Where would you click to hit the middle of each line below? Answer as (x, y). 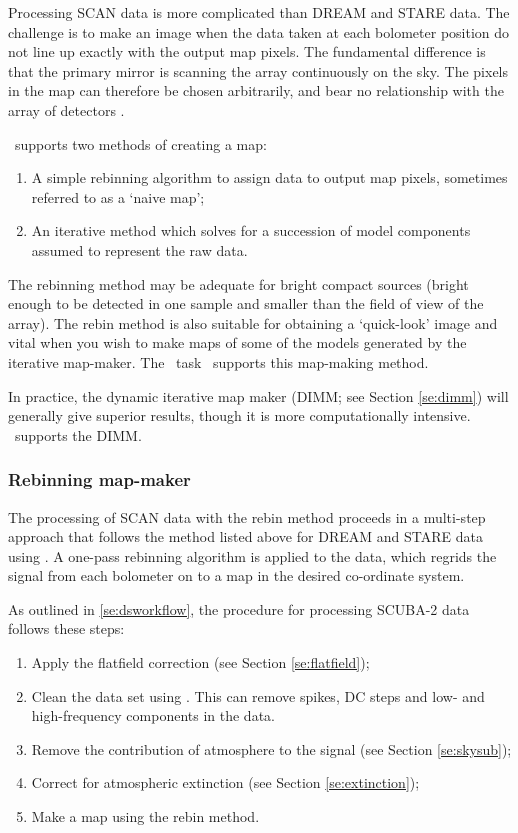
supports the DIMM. (78, 434)
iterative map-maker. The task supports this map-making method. (218, 361)
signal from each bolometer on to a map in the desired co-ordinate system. (236, 575)
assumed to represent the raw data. (139, 249)
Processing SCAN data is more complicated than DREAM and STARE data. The (259, 12)
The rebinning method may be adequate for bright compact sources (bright (238, 283)
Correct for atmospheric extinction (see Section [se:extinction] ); (225, 782)
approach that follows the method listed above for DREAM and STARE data (245, 536)
